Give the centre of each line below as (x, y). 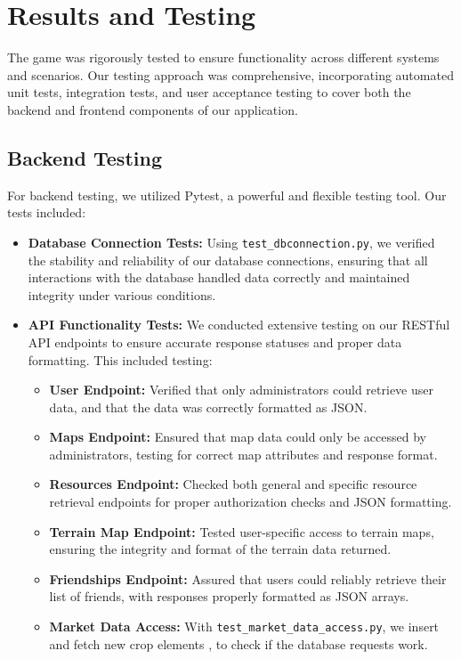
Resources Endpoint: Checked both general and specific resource (233, 484)
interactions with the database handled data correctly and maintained (219, 277)
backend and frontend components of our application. (153, 109)
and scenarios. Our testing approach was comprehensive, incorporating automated (230, 74)
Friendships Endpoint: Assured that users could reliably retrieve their (248, 578)
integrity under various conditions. (122, 294)
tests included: (47, 212)
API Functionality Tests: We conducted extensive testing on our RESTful (239, 325)
